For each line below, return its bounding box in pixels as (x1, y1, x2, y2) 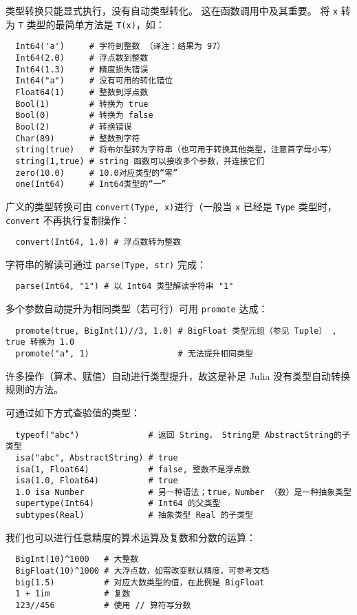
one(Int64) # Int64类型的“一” (15, 179, 166, 190)
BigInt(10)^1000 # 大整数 (15, 554, 139, 565)
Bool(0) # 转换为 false (15, 110, 153, 121)
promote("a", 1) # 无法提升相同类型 (15, 349, 254, 359)
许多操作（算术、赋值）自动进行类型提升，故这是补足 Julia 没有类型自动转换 (6, 368, 351, 383)
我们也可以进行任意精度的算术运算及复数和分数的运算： (6, 530, 256, 544)
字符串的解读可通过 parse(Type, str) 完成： (6, 256, 206, 271)
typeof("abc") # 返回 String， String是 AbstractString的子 (15, 430, 350, 440)
